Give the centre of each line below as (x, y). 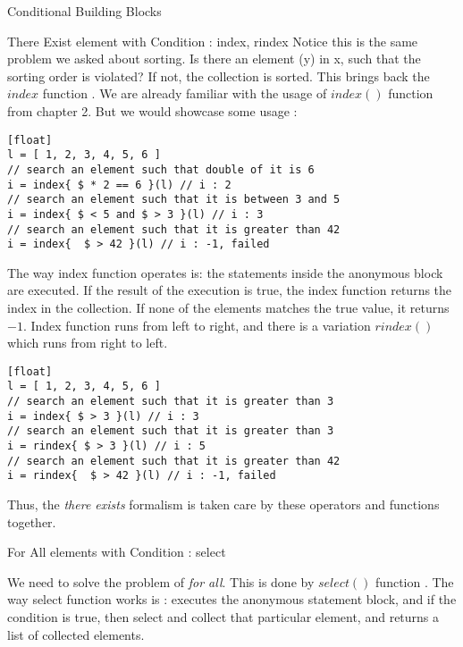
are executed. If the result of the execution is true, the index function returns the (230, 290)
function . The (415, 581)
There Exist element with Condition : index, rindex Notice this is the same (213, 41)
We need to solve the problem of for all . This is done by (161, 581)
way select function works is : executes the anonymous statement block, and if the (232, 599)
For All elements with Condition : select (117, 552)
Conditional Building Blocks (84, 11)
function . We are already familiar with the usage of (185, 93)
